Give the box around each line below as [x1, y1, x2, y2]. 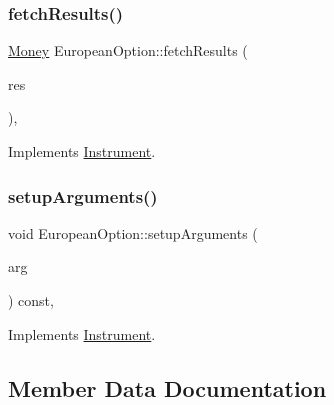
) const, [8, 290, 54, 310]
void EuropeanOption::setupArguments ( [8, 222, 258, 243]
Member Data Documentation [8, 372, 327, 403]
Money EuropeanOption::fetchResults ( [8, 40, 248, 61]
